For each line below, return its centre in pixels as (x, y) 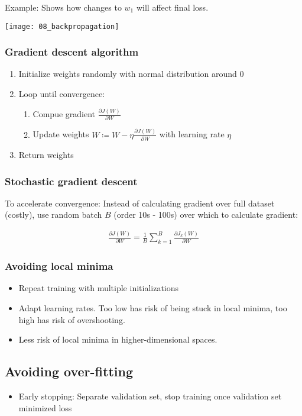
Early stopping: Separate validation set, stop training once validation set (150, 396)
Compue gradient (64, 114)
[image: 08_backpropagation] (62, 26)
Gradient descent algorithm (72, 52)
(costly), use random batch (53, 215)
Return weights (46, 155)
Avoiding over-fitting (69, 371)
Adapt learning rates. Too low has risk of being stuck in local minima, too (153, 308)
